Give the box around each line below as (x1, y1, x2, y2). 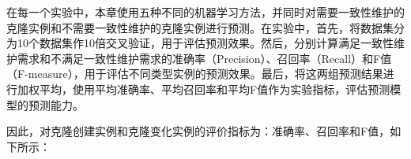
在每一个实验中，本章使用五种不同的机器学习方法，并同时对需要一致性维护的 (6, 4, 405, 20)
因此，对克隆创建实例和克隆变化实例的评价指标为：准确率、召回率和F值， (6, 123, 390, 139)
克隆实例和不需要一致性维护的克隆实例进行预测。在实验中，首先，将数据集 (6, 19, 394, 35)
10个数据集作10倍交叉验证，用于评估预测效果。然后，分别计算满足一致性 (17, 35, 394, 51)
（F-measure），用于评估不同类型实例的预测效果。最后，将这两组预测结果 (6, 65, 383, 82)
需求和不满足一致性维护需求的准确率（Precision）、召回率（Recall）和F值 (17, 50, 392, 66)
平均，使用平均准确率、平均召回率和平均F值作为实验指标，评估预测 (39, 80, 390, 97)
